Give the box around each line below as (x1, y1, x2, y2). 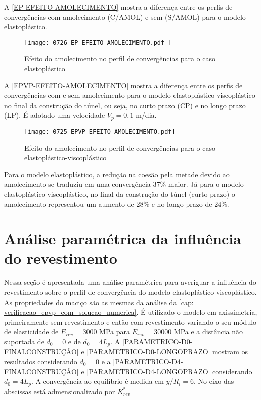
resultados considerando (4, 356, 77, 366)
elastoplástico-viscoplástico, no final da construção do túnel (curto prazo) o (4, 188, 235, 199)
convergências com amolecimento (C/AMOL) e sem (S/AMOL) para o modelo (4, 11, 246, 22)
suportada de (4, 336, 44, 346)
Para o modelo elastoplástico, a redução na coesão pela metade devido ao (4, 169, 230, 179)
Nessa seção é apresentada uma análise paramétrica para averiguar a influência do (4, 277, 256, 287)
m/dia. (136, 110, 157, 120)
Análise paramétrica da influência (4, 228, 241, 249)
